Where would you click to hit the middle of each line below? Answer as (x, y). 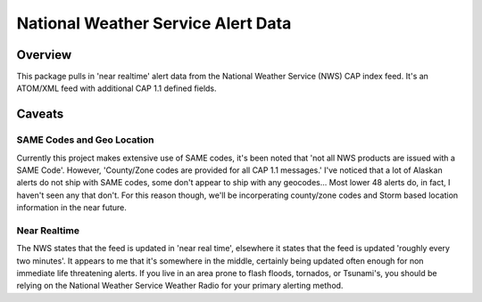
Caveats (40, 114)
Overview (44, 55)
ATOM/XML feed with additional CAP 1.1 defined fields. (117, 88)
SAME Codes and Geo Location (85, 140)
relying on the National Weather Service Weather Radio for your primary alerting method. (180, 286)
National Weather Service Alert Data (154, 23)
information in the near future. (71, 208)
